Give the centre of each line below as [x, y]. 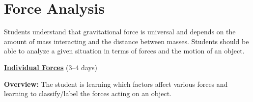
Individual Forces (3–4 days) [51, 67]
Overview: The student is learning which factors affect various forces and [116, 84]
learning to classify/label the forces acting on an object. [88, 93]
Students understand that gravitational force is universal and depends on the [120, 32]
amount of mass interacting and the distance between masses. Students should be [126, 41]
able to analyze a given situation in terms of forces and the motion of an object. [124, 51]
